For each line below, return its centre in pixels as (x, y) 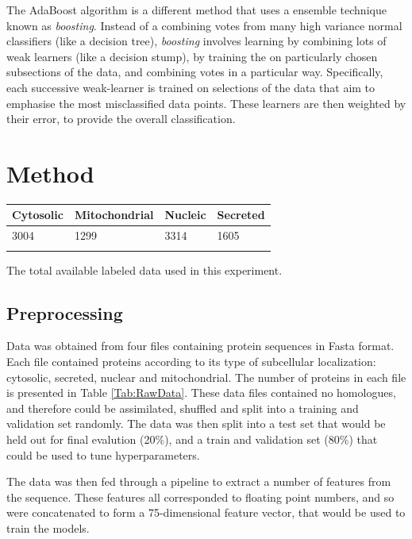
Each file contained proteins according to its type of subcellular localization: (191, 361)
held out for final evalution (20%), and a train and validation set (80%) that (192, 439)
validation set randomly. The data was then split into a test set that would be (196, 423)
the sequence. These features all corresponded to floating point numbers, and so (200, 497)
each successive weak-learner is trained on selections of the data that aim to (191, 87)
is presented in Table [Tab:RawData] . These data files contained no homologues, (201, 393)
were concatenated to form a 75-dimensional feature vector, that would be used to (206, 512)
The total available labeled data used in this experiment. (144, 269)
